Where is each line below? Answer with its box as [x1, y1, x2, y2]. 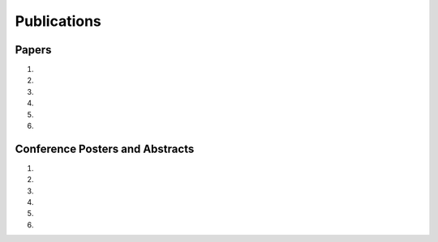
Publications [15, 12, 101, 30]
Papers [15, 43, 52, 57]
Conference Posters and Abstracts [15, 142, 195, 155]
